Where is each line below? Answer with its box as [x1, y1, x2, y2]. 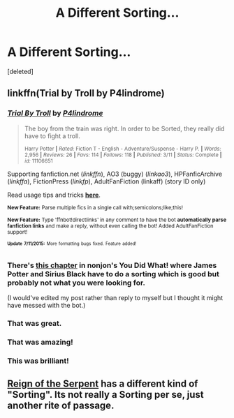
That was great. [7, 319, 62, 329]
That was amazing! [7, 337, 73, 347]
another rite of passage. [7, 399, 115, 411]
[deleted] [7, 67, 34, 75]
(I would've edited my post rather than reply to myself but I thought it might [7, 294, 224, 302]
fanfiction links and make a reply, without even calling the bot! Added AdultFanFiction [7, 222, 214, 230]
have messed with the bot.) [7, 301, 86, 310]
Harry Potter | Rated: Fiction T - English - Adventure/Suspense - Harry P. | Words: [24, 145, 221, 152]
